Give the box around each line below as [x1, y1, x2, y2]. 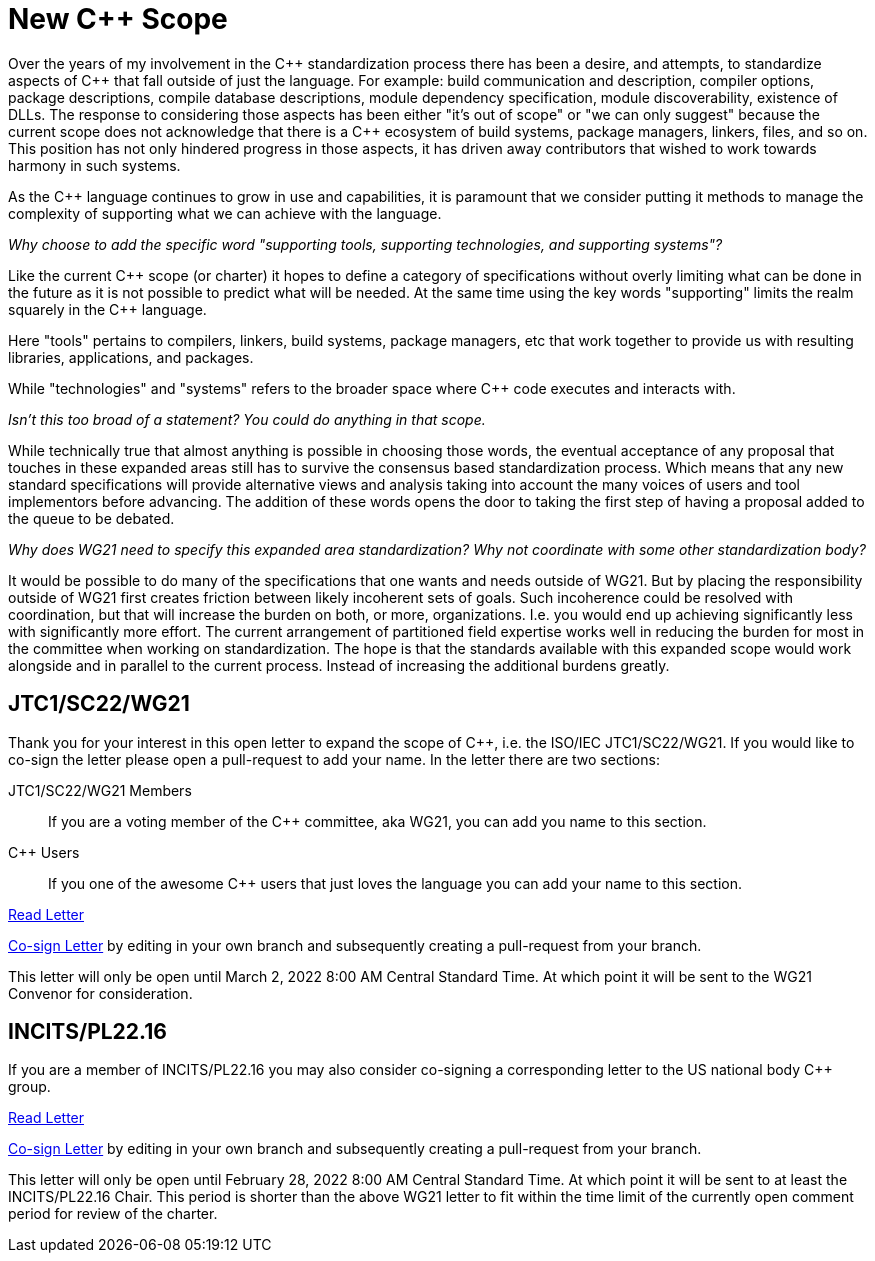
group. [8, 1078, 51, 1096]
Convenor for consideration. [8, 984, 193, 1002]
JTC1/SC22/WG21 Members [8, 781, 192, 799]
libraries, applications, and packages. [8, 348, 254, 366]
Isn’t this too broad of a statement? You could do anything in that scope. [8, 410, 486, 428]
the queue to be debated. [8, 509, 175, 527]
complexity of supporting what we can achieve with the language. [8, 204, 442, 222]
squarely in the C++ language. [8, 300, 207, 318]
